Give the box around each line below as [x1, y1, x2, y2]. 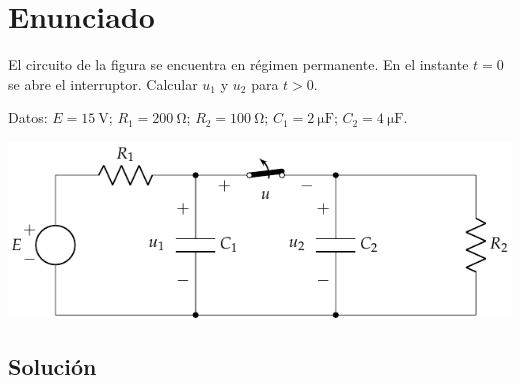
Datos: [8, 107, 48, 128]
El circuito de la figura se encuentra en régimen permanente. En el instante [8, 54, 469, 75]
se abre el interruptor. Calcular [8, 73, 198, 94]
